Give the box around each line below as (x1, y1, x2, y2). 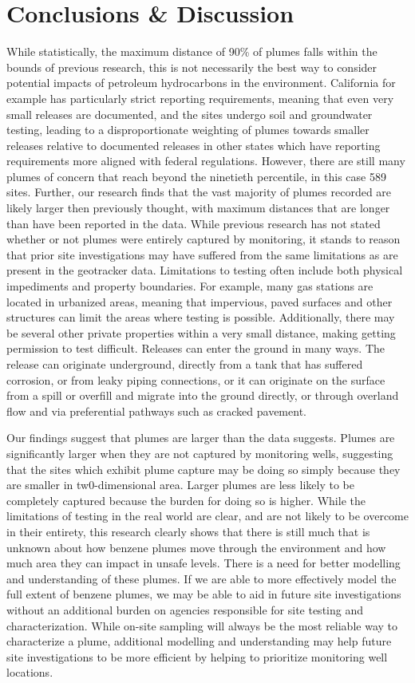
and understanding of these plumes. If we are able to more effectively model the (6, 570, 397, 586)
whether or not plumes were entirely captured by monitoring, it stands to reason (6, 231, 401, 247)
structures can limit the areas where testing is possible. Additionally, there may (6, 309, 395, 326)
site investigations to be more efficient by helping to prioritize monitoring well (6, 648, 388, 665)
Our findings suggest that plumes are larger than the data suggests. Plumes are (6, 429, 395, 446)
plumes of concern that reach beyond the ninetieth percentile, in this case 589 (6, 168, 386, 184)
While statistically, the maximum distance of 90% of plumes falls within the (6, 43, 377, 60)
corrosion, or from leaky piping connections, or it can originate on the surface (6, 371, 385, 388)
